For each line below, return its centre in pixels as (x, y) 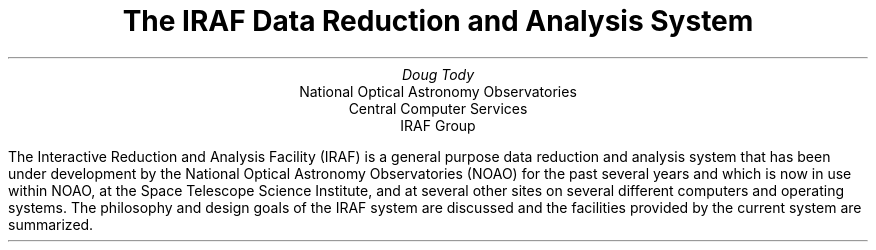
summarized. (51, 224)
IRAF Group (438, 125)
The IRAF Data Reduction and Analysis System (438, 21)
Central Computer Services (438, 108)
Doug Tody (438, 74)
